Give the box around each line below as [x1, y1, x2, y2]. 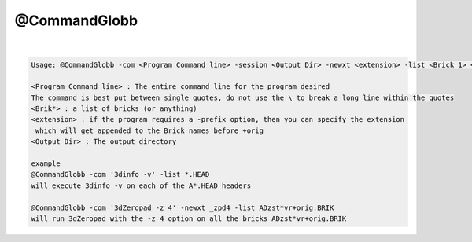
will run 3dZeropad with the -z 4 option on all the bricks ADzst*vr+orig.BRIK [31, 214, 347, 223]
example [31, 159, 61, 168]
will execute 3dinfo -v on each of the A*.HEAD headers [31, 181, 252, 190]
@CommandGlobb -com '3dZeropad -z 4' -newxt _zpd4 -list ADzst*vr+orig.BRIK [31, 203, 334, 212]
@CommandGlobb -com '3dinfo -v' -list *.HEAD [31, 170, 210, 179]
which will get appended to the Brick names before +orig [35, 126, 264, 135]
